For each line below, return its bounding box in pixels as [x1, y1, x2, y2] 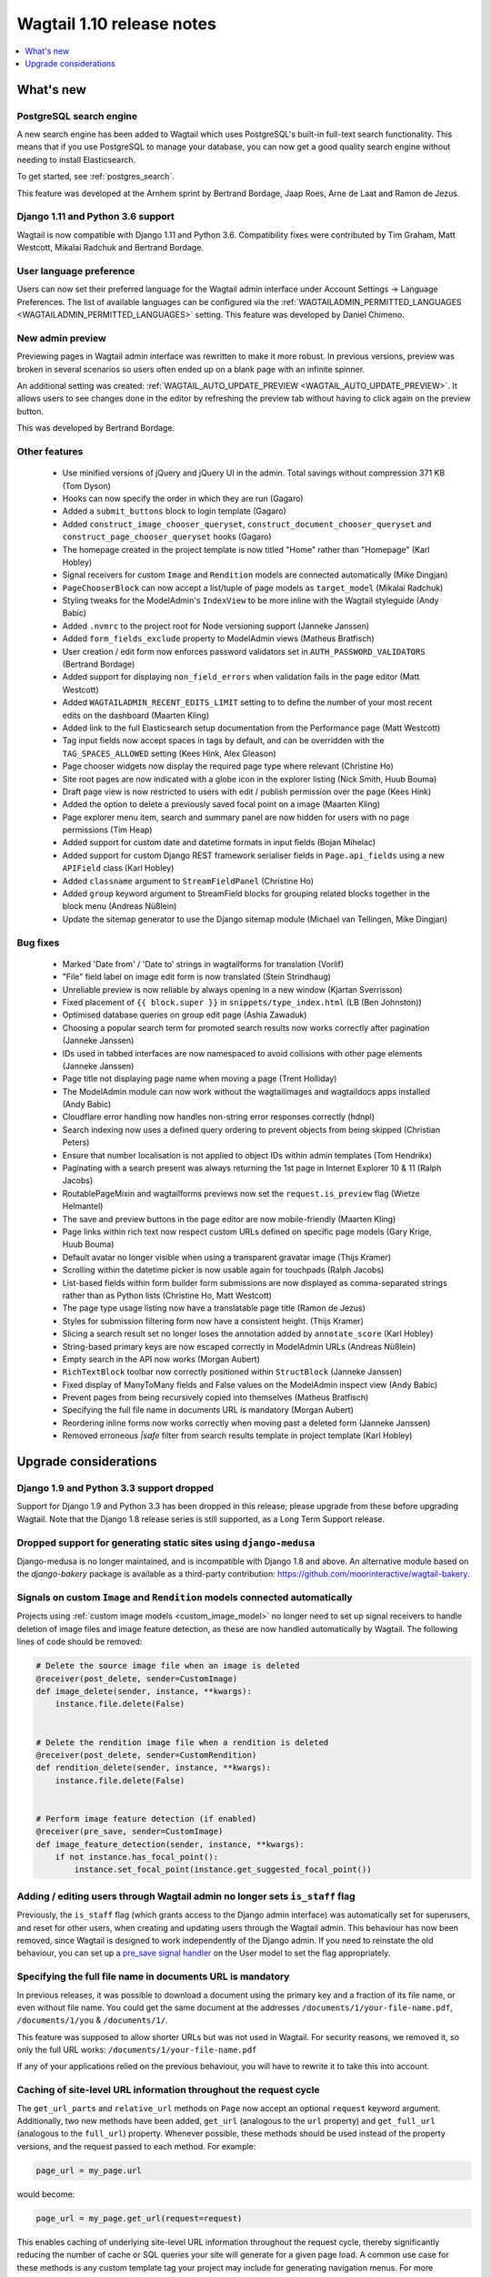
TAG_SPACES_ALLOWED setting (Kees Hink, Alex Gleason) [62, 748, 276, 759]
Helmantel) [62, 1200, 104, 1211]
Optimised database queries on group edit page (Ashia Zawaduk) [62, 1009, 307, 1020]
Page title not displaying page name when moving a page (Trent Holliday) [62, 1073, 337, 1084]
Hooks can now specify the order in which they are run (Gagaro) [62, 493, 304, 504]
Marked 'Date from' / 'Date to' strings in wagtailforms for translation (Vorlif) [62, 958, 345, 969]
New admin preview [16, 332, 106, 344]
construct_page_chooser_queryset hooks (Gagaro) [62, 531, 272, 542]
